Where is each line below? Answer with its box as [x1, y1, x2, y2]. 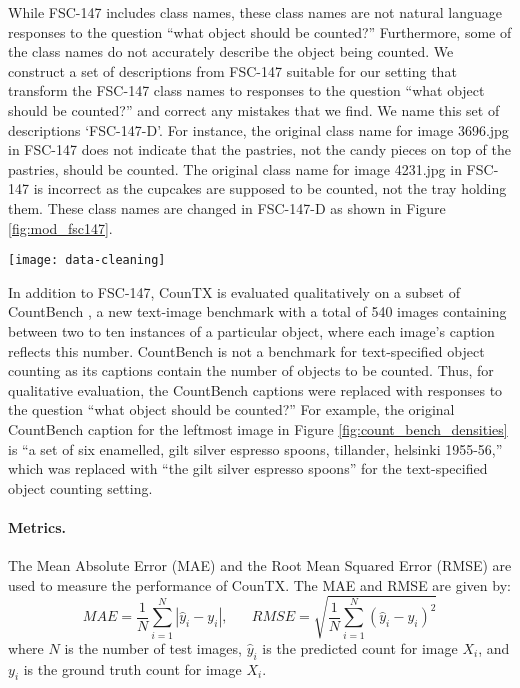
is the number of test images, [64, 637, 242, 658]
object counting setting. [8, 477, 153, 498]
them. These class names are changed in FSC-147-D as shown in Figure [8, 197, 446, 218]
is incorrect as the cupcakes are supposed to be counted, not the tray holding [33, 178, 507, 199]
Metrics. [8, 516, 67, 537]
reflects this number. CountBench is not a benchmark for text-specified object [8, 340, 485, 361]
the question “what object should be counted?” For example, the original [8, 399, 455, 420]
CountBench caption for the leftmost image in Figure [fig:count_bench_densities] [8, 418, 508, 439]
